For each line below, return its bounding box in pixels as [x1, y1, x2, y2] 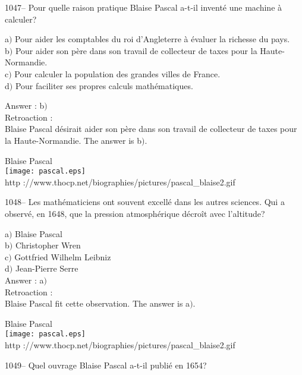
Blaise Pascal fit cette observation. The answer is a [5, 297, 190, 310]
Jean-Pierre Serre [15, 262, 78, 275]
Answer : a [5, 273, 44, 286]
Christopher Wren [15, 239, 81, 251]
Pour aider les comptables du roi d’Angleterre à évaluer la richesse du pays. [15, 33, 290, 45]
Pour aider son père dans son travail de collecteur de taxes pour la [15, 44, 257, 56]
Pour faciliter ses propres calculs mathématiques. [15, 79, 193, 92]
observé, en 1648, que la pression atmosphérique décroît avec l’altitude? [5, 207, 265, 219]
